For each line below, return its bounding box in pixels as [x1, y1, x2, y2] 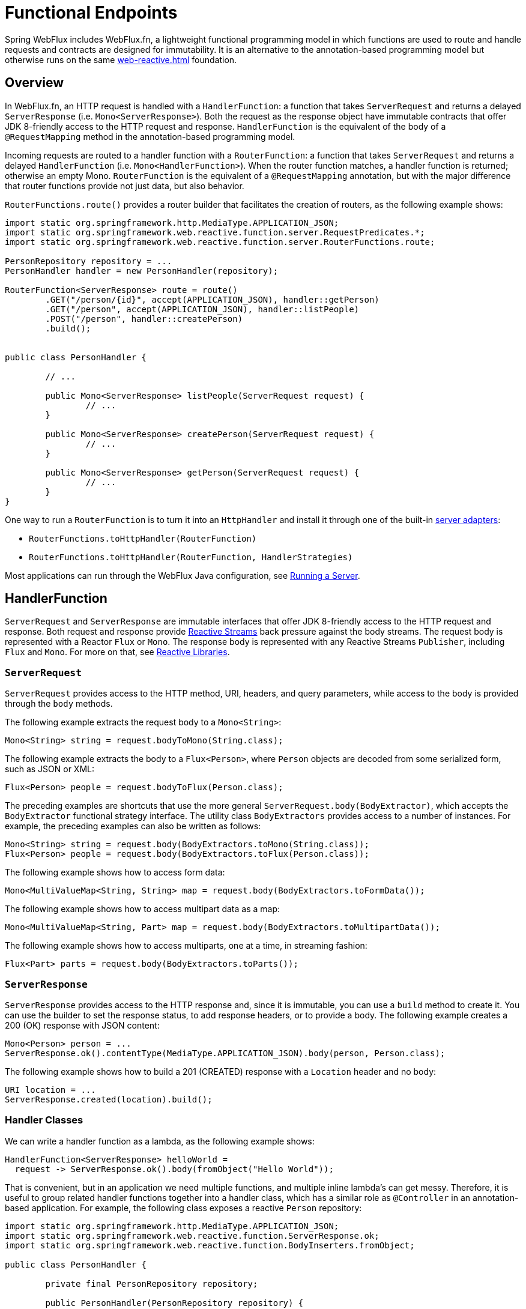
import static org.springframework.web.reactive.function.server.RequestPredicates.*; [5, 227, 425, 237]
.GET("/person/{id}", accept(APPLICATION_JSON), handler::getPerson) [45, 294, 379, 304]
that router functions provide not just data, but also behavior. [5, 180, 244, 191]
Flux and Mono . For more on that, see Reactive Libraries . [5, 647, 230, 658]
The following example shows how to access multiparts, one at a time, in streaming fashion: [5, 940, 367, 951]
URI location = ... [5, 1084, 96, 1095]
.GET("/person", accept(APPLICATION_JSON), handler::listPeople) [45, 304, 360, 314]
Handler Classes [5, 1114, 83, 1126]
